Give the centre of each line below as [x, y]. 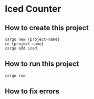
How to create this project [47, 28]
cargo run [15, 76]
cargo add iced [21, 48]
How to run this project [42, 64]
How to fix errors [32, 92]
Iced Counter [33, 9]
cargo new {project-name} [32, 39]
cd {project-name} [24, 44]
